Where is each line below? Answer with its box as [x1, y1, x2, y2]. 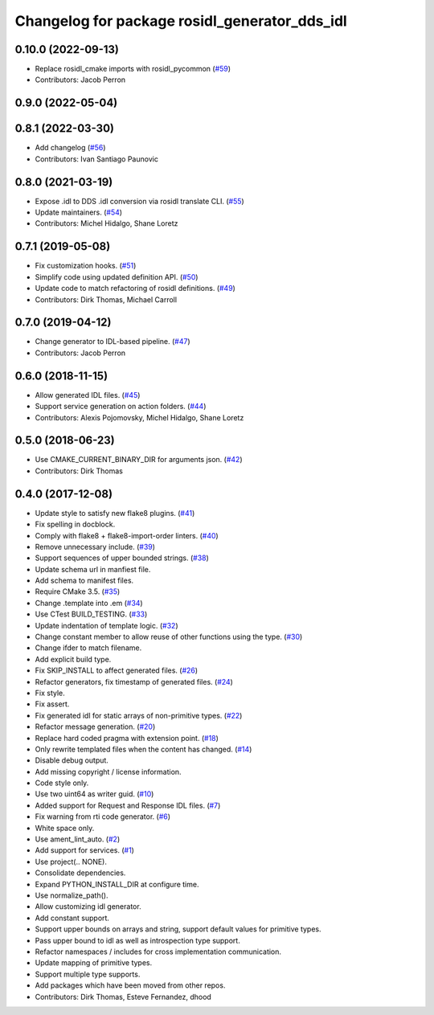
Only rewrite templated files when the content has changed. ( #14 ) [35, 744, 252, 754]
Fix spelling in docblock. [35, 519, 116, 530]
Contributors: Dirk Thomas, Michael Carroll [35, 294, 177, 305]
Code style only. [35, 778, 89, 788]
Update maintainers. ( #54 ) [35, 207, 123, 217]
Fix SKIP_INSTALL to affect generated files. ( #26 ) [35, 665, 199, 675]
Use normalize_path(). [35, 890, 108, 900]
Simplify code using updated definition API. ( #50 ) [35, 272, 199, 281]
